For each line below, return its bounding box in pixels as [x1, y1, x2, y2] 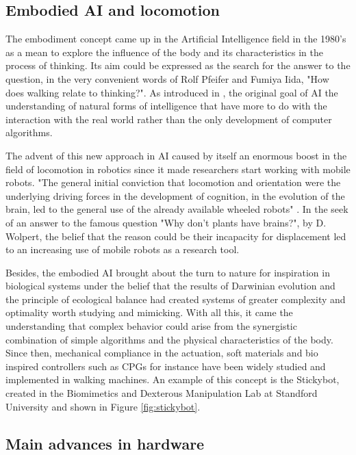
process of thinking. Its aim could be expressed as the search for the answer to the [5, 58, 351, 73]
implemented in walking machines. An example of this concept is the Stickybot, [5, 372, 340, 387]
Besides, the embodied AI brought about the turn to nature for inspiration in [5, 265, 330, 279]
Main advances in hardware [5, 432, 205, 454]
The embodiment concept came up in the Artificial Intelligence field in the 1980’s [5, 31, 346, 46]
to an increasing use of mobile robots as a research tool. [5, 242, 240, 257]
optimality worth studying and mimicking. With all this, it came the [5, 305, 293, 320]
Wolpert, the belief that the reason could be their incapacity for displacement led [5, 229, 346, 243]
